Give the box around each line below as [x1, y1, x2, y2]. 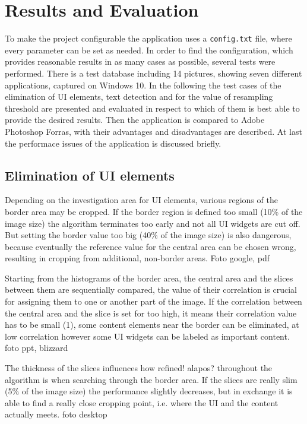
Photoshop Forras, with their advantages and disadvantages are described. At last [5, 125, 302, 137]
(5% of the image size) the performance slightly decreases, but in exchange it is [5, 385, 293, 397]
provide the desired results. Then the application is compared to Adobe [5, 113, 265, 126]
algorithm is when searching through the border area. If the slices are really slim [5, 373, 297, 385]
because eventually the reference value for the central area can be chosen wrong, [5, 240, 296, 252]
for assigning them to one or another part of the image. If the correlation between [5, 295, 302, 308]
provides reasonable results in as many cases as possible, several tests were [5, 55, 276, 68]
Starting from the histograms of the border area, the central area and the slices [5, 271, 293, 284]
